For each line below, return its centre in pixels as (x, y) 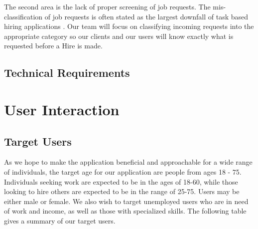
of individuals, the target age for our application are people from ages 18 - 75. (123, 171)
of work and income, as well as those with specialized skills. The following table (125, 211)
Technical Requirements (67, 73)
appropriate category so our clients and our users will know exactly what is (119, 36)
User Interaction (62, 109)
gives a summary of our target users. (60, 220)
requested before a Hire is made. (53, 46)
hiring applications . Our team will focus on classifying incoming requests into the (129, 26)
